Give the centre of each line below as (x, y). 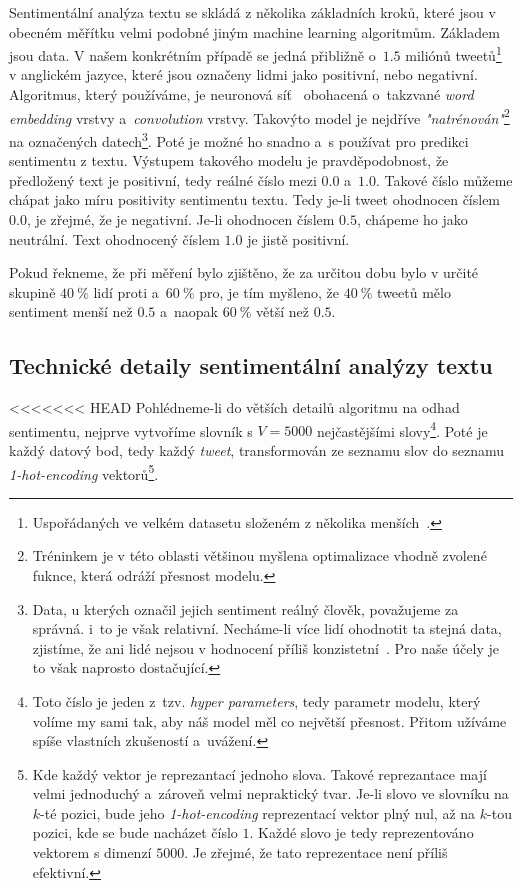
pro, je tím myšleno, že (269, 291)
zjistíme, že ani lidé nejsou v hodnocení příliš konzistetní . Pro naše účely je (265, 647)
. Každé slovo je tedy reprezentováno (361, 832)
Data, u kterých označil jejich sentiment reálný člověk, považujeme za (245, 608)
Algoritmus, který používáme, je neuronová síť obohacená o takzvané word (241, 94)
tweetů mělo (414, 291)
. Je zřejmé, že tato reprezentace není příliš (316, 852)
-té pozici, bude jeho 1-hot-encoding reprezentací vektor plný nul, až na (258, 812)
